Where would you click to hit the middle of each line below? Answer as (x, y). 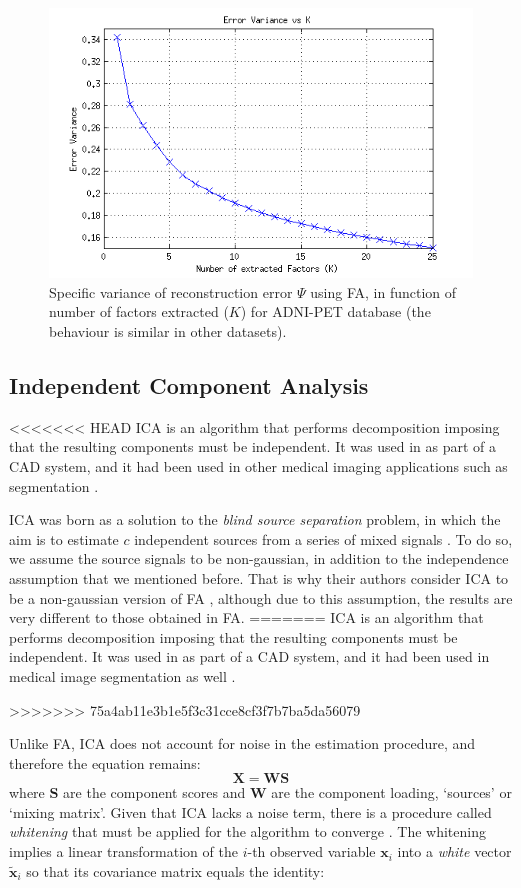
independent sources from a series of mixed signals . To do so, (323, 538)
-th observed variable (311, 851)
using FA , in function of (383, 291)
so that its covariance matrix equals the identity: (175, 870)
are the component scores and (154, 792)
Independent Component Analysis (189, 384)
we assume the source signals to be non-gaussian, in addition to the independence (259, 558)
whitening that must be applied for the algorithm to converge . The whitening (247, 831)
